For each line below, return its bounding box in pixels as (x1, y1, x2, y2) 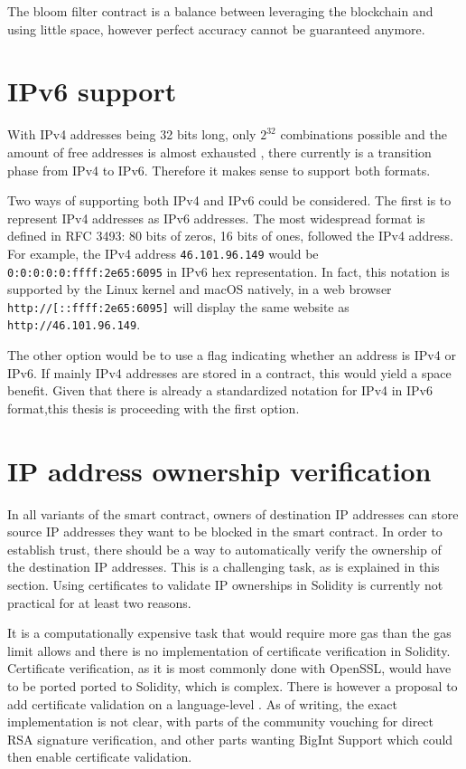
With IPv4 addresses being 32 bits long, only (7, 125, 256, 144)
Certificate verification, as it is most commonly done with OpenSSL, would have (7, 659, 452, 678)
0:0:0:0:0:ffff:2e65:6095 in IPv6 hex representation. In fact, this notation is (7, 261, 450, 280)
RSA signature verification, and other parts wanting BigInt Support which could (7, 729, 453, 748)
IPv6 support (7, 72, 177, 109)
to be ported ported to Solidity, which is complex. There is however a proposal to (7, 676, 458, 695)
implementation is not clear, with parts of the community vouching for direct (7, 712, 434, 731)
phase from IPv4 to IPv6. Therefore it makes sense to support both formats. (7, 160, 431, 179)
